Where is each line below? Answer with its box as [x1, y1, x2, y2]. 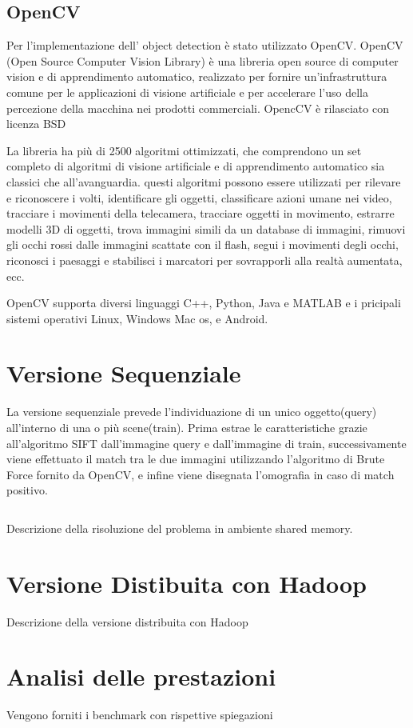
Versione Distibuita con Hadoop [6, 566, 367, 599]
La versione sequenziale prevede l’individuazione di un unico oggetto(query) [6, 403, 377, 420]
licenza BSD [6, 115, 66, 132]
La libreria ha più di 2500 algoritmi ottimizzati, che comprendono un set [6, 142, 362, 158]
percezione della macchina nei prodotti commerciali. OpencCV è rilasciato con [6, 99, 389, 116]
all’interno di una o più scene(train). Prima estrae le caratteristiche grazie [6, 419, 367, 436]
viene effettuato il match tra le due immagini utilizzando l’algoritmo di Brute [6, 450, 385, 467]
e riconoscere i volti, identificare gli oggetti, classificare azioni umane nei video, [6, 189, 392, 206]
